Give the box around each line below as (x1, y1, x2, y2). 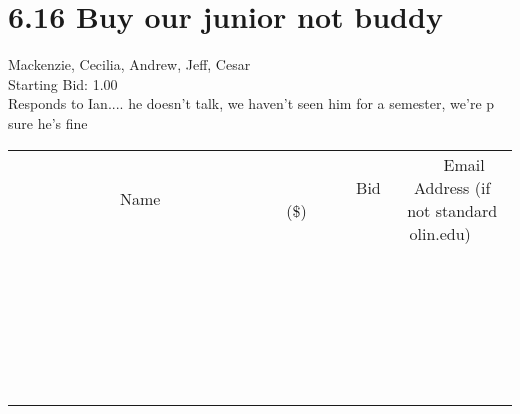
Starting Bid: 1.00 (8, 73, 118, 94)
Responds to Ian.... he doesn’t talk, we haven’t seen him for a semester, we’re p (8, 93, 495, 114)
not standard (407, 198, 498, 222)
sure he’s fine (8, 112, 88, 133)
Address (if (414, 175, 491, 199)
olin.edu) (409, 221, 471, 245)
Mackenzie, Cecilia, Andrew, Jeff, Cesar (8, 54, 251, 75)
